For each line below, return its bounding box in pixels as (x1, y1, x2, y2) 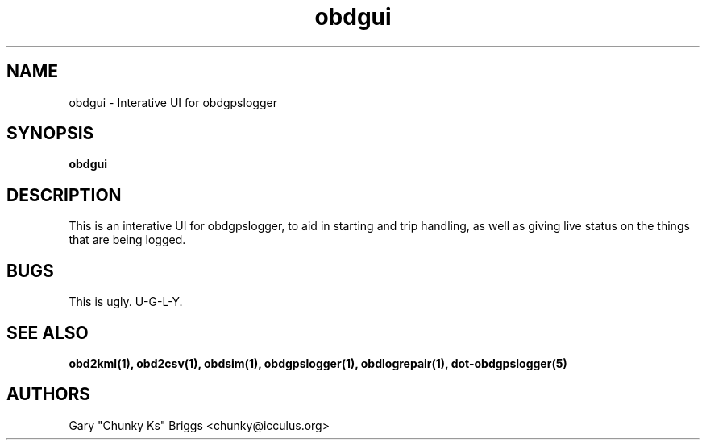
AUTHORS (6, 384, 91, 405)
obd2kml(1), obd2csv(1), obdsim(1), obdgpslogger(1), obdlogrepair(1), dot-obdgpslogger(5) (69, 356, 567, 370)
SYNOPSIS (6, 123, 94, 144)
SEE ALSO (6, 322, 89, 343)
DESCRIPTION (6, 184, 122, 205)
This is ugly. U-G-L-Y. (69, 295, 183, 309)
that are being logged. (69, 233, 186, 247)
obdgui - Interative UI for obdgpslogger (69, 95, 277, 109)
